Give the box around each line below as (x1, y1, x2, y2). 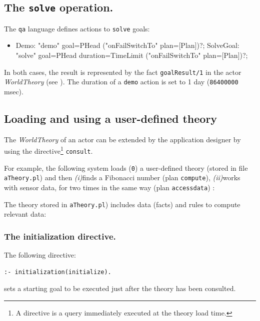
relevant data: (4, 209, 46, 219)
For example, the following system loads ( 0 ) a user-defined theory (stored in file (4, 162, 248, 173)
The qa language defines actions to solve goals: (4, 23, 150, 33)
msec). (4, 86, 23, 96)
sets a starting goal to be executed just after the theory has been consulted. (4, 283, 236, 294)
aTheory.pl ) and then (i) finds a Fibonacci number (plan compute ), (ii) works (4, 172, 240, 183)
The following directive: (4, 250, 76, 260)
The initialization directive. (4, 230, 116, 242)
